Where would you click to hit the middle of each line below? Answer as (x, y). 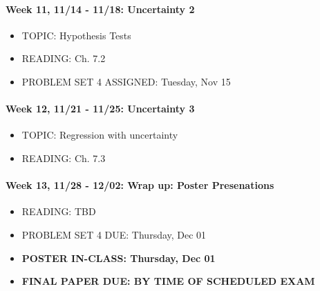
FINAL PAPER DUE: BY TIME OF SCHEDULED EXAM (168, 281)
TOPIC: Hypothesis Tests (76, 35)
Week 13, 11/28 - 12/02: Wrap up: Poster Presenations (140, 185)
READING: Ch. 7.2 (64, 58)
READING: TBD (59, 211)
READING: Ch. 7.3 (64, 158)
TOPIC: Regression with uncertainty (100, 135)
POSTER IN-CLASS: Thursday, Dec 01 (119, 258)
